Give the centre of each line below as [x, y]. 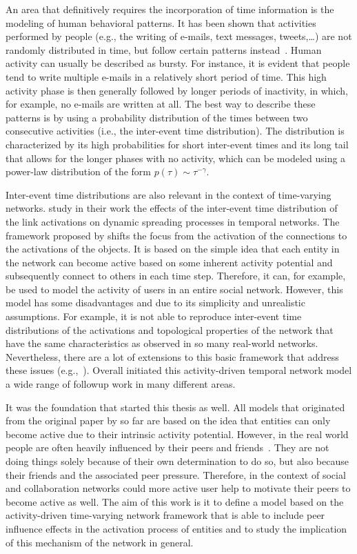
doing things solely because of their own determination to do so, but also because [177, 461]
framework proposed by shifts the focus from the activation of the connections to [176, 235]
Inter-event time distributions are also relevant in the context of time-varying [169, 194]
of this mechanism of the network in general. [100, 542]
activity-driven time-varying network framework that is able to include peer [165, 515]
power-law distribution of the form [78, 171]
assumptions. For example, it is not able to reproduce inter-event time [154, 316]
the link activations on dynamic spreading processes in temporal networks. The [173, 221]
